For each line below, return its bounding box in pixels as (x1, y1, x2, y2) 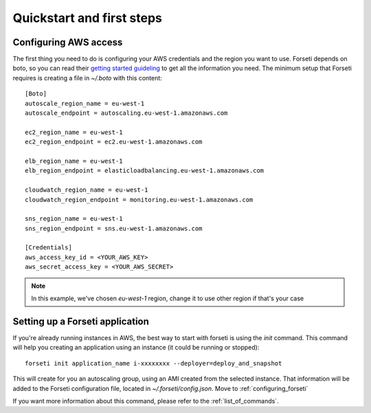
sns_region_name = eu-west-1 (25, 215, 123, 223)
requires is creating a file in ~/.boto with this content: (12, 74, 163, 82)
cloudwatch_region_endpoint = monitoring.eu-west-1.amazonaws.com (25, 196, 254, 203)
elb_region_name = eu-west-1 (25, 157, 123, 165)
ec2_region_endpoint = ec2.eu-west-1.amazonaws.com (25, 138, 203, 146)
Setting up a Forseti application (12, 315, 149, 327)
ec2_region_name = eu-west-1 (25, 128, 123, 136)
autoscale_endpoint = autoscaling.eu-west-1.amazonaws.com (25, 109, 228, 117)
